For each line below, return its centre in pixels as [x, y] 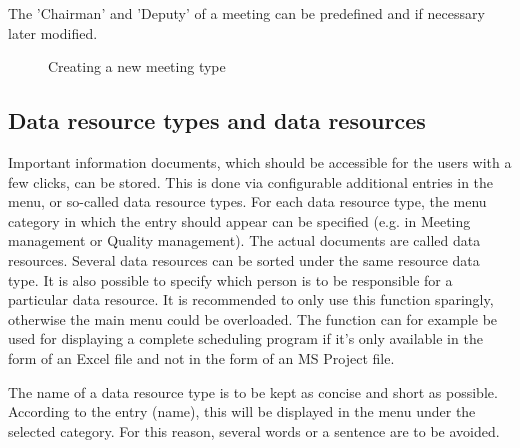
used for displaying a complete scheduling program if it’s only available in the [245, 338]
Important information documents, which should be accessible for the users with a [260, 161]
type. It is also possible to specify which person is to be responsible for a [230, 279]
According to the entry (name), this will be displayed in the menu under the [242, 411]
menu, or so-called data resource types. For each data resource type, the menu [247, 201]
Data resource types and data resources [217, 120]
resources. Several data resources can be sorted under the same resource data [244, 259]
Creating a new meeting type [137, 66]
